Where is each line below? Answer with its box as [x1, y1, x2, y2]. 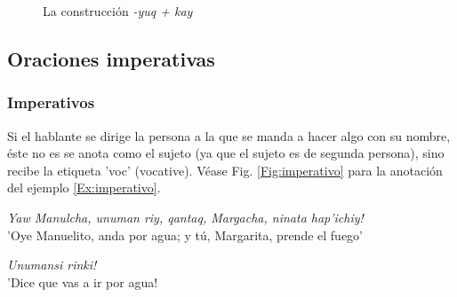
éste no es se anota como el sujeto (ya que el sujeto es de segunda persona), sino [7, 144, 445, 162]
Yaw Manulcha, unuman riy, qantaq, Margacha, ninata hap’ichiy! [7, 207, 364, 226]
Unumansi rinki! [7, 255, 97, 274]
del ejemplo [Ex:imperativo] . [7, 178, 161, 197]
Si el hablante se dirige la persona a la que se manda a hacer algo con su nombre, [7, 126, 451, 145]
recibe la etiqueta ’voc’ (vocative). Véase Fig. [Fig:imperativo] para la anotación [7, 160, 443, 179]
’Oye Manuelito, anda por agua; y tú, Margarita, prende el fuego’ [7, 225, 363, 244]
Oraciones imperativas [7, 44, 215, 72]
